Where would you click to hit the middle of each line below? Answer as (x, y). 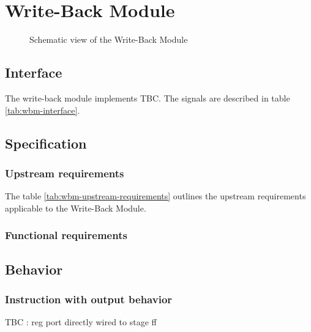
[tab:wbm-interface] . (43, 110)
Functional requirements (66, 235)
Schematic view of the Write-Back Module (109, 39)
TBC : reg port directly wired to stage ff (81, 322)
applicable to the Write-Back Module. (76, 208)
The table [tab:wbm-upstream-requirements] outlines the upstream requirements (155, 196)
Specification (46, 143)
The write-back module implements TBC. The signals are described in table (148, 98)
